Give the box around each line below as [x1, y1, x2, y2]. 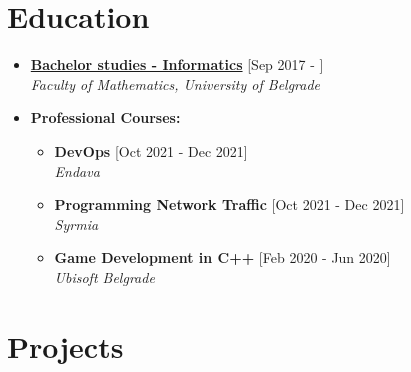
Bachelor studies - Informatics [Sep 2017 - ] [30, 54, 324, 75]
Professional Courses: [30, 107, 181, 128]
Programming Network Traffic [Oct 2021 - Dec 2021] [54, 194, 405, 215]
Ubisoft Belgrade [54, 266, 155, 287]
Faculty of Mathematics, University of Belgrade [30, 73, 321, 94]
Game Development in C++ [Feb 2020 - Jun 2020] [54, 247, 391, 268]
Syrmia [54, 213, 99, 234]
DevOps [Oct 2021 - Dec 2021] [54, 140, 248, 161]
